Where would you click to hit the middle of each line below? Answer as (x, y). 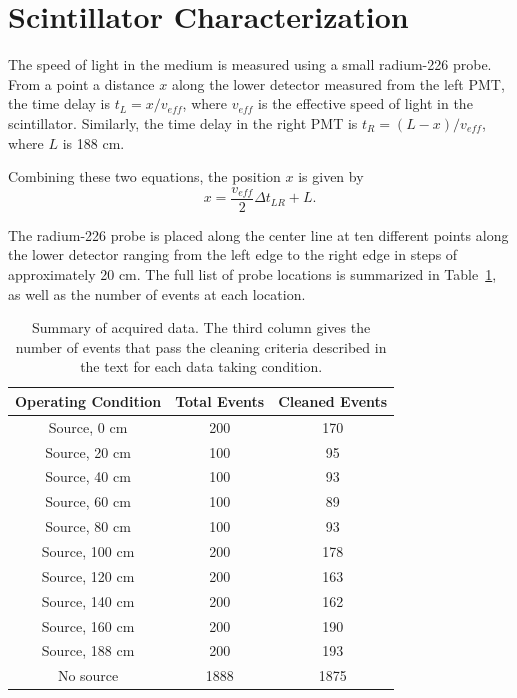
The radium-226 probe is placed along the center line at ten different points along (258, 234)
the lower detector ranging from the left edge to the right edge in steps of (233, 254)
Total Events (220, 400)
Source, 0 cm (88, 426)
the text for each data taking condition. (201, 366)
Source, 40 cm (88, 476)
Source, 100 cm (88, 550)
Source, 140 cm (88, 600)
